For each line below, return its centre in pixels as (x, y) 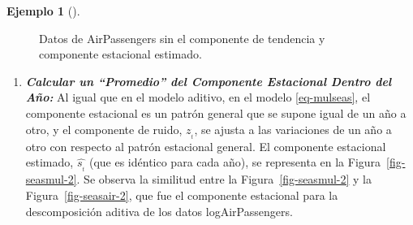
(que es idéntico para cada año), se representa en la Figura (235, 162)
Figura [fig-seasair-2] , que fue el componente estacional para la (182, 195)
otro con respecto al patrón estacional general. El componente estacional (206, 146)
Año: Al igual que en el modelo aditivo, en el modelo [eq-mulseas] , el (198, 97)
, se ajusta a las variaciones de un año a (293, 129)
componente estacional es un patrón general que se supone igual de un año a (216, 112)
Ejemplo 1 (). (43, 11)
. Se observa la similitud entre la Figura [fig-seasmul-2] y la (224, 179)
